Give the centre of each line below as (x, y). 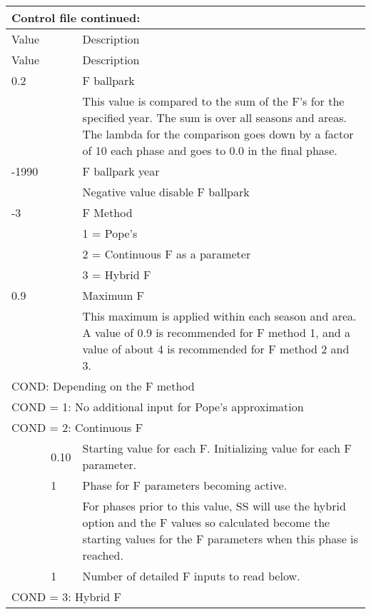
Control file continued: (76, 17)
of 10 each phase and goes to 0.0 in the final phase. (210, 150)
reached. (103, 555)
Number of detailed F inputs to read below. (191, 576)
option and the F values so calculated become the (206, 522)
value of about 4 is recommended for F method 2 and (216, 349)
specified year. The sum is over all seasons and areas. (215, 117)
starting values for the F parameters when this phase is (220, 539)
